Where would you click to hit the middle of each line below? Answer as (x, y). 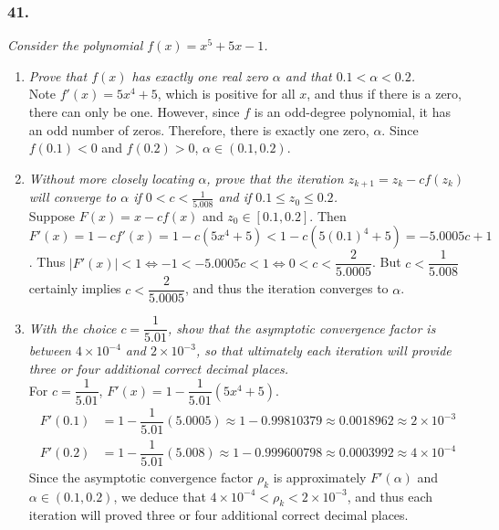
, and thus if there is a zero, (384, 94)
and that (308, 75)
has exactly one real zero (200, 75)
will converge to (73, 197)
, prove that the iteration (275, 178)
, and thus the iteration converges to (286, 288)
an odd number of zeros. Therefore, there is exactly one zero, (199, 129)
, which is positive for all (226, 94)
